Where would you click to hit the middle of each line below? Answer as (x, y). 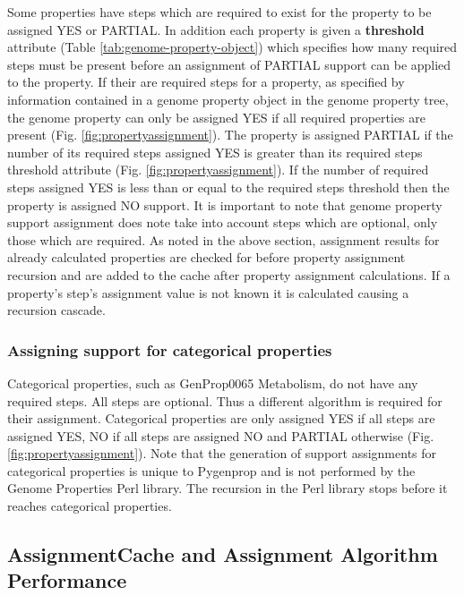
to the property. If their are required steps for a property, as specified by (206, 82)
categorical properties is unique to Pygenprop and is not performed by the (211, 470)
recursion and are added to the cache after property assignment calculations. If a (229, 274)
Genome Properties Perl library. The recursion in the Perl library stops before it (228, 488)
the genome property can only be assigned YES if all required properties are (216, 117)
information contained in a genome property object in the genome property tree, (228, 99)
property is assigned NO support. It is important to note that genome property (225, 204)
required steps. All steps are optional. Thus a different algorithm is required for (225, 400)
